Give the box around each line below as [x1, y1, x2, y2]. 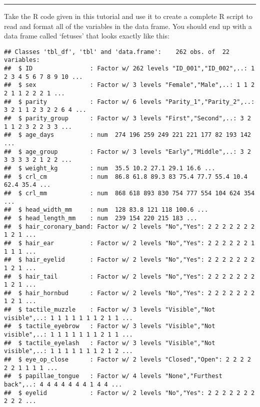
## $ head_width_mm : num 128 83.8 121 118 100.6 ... [4, 206, 208, 214]
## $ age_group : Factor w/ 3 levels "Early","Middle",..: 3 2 [4, 148, 251, 155]
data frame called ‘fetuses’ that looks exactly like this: [4, 30, 169, 41]
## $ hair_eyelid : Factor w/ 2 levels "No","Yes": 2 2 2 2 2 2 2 [4, 256, 255, 264]
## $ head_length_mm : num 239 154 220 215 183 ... [4, 214, 197, 222]
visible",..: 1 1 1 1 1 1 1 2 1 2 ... [4, 348, 133, 355]
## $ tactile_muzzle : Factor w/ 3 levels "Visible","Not [4, 306, 215, 314]
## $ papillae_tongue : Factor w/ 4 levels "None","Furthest [4, 373, 222, 380]
